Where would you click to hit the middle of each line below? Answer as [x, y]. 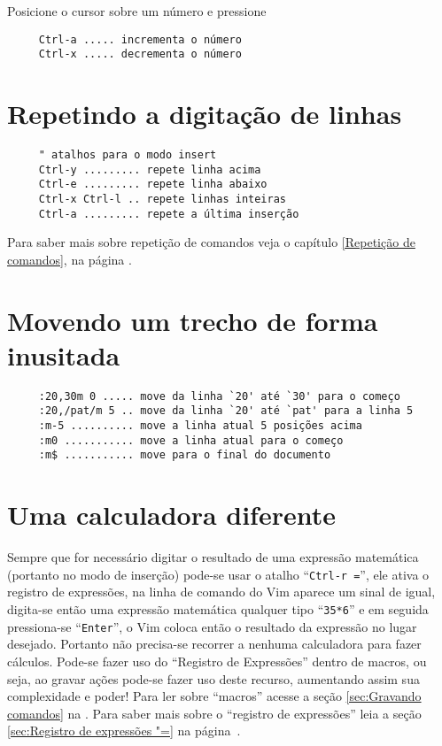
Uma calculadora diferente [172, 515]
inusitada [64, 354]
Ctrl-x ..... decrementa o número [140, 54]
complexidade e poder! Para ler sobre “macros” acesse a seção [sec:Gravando [214, 696]
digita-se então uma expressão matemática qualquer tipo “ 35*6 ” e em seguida [218, 609]
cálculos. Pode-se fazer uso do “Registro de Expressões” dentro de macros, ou [217, 661]
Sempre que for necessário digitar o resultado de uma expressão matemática [213, 557]
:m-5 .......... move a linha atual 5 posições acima [200, 426]
